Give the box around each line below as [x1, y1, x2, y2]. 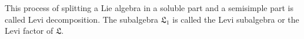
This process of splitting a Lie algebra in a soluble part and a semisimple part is [5, 2, 293, 13]
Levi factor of [5, 24, 54, 37]
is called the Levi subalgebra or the [172, 13, 299, 25]
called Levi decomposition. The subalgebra [5, 13, 158, 25]
